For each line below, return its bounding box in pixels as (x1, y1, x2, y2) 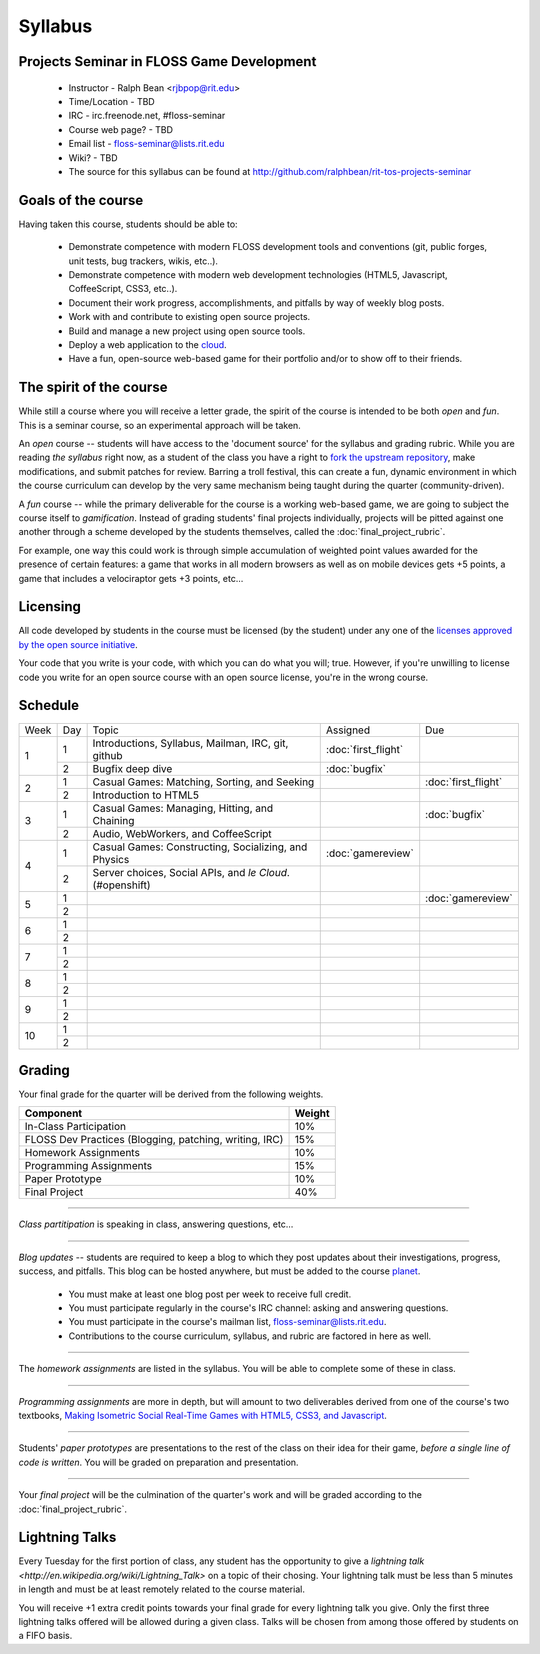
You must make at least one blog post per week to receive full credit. (68, 1288, 352, 1300)
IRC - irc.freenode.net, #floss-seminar (68, 110, 226, 122)
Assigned (325, 723, 370, 737)
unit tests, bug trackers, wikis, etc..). (68, 255, 219, 267)
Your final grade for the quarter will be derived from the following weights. (18, 1088, 324, 1100)
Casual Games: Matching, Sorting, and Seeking (92, 775, 315, 789)
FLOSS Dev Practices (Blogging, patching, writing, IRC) (24, 1133, 284, 1147)
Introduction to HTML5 (92, 788, 200, 802)
